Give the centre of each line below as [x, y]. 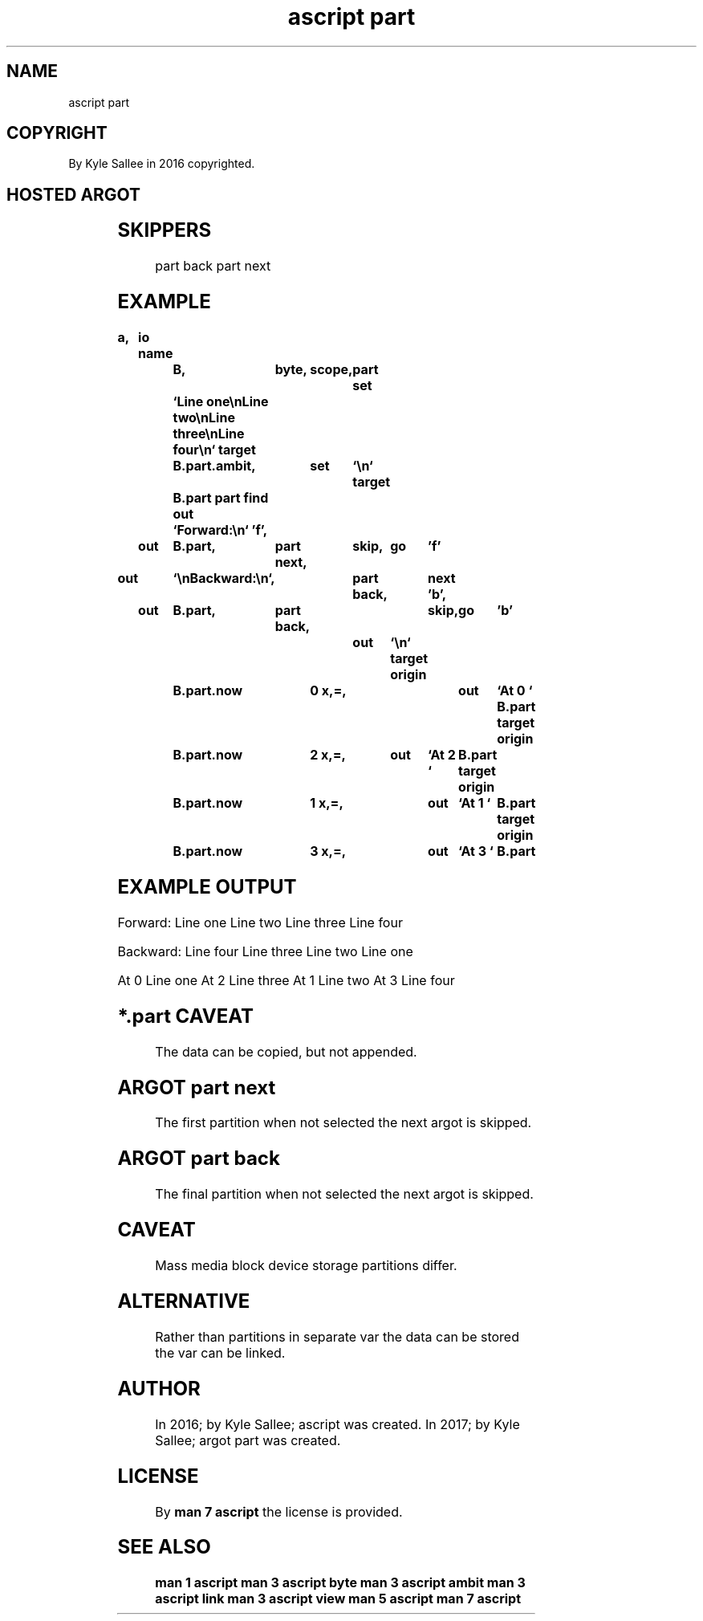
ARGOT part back [199, 1159]
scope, [331, 369]
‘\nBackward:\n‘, [224, 578]
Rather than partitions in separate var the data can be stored [337, 1336]
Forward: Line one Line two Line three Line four [260, 922]
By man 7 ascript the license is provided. [279, 1511]
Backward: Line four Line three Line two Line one [265, 951]
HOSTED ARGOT [74, 194]
